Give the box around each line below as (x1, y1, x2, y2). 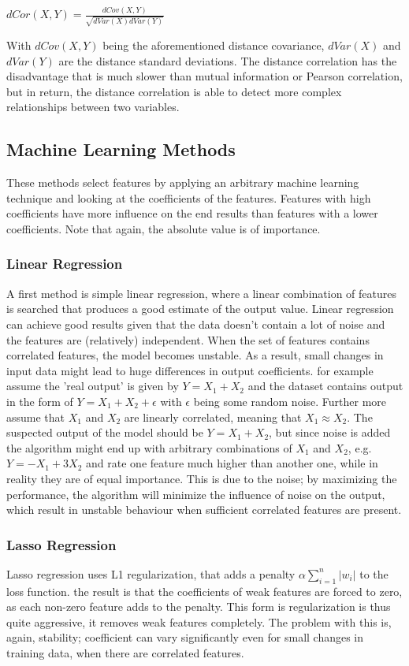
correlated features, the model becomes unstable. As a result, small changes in (6, 347, 384, 363)
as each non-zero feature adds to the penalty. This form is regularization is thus (6, 598, 391, 615)
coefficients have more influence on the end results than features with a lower (6, 205, 378, 221)
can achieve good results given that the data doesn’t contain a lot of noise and (6, 315, 385, 332)
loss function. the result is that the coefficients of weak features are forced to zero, (6, 582, 403, 599)
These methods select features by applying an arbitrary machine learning (6, 174, 359, 191)
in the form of (6, 393, 73, 409)
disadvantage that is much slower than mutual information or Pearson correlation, (6, 68, 403, 84)
